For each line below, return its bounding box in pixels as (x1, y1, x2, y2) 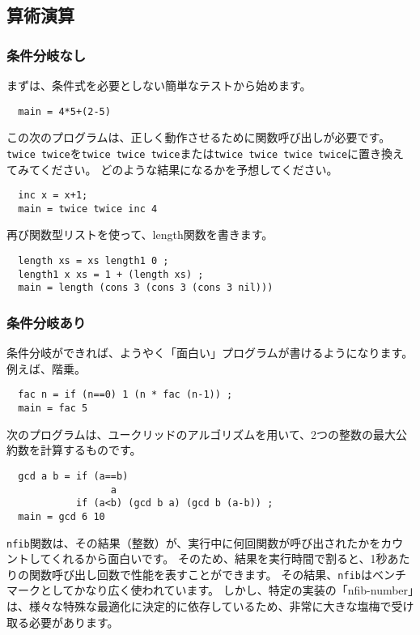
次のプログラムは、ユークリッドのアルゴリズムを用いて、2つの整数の (6, 425, 374, 442)
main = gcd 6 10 (18, 510, 105, 522)
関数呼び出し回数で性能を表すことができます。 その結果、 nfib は (28, 565, 372, 582)
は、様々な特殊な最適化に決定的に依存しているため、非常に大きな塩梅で (6, 598, 392, 614)
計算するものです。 (40, 441, 142, 458)
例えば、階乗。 (6, 360, 86, 377)
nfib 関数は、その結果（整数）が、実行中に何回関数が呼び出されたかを (6, 534, 381, 551)
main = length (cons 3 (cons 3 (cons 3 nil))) (18, 282, 274, 294)
